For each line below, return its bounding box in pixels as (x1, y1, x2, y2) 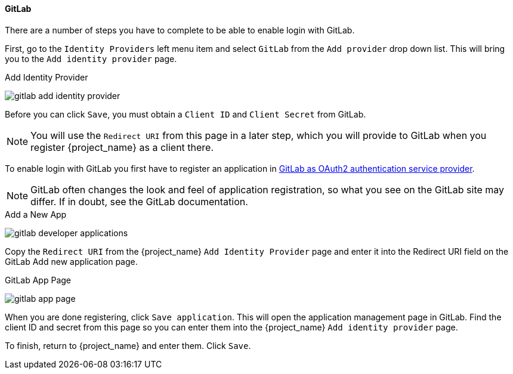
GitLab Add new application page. (5, 256, 138, 267)
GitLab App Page (5, 274, 71, 285)
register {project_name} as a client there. (30, 141, 214, 153)
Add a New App (5, 209, 67, 220)
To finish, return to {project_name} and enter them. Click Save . (5, 340, 251, 351)
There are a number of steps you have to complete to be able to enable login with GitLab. (5, 24, 355, 35)
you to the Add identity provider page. (5, 53, 177, 64)
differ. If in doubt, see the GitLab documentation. (30, 195, 248, 208)
